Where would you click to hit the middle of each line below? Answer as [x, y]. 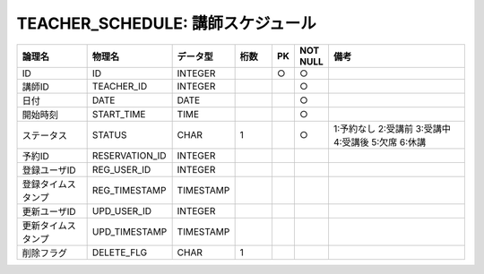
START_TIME [119, 114]
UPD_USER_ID [122, 210]
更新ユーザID [49, 211]
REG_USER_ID [121, 169]
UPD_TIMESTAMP [130, 231]
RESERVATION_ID [129, 155]
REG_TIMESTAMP [129, 190]
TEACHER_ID [120, 86]
